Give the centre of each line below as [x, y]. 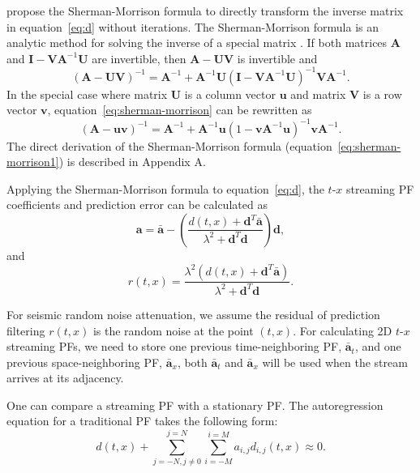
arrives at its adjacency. [65, 378]
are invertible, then [139, 58]
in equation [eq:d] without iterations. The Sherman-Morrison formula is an [193, 26]
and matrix [318, 94]
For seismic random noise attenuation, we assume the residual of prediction [193, 314]
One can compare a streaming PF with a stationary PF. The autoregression [195, 405]
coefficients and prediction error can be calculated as [137, 205]
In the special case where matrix [87, 94]
